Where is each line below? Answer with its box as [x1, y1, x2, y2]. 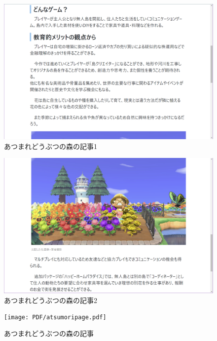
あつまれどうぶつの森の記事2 [4, 295, 97, 305]
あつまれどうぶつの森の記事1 [4, 141, 97, 151]
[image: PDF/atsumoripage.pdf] [4, 314, 107, 321]
